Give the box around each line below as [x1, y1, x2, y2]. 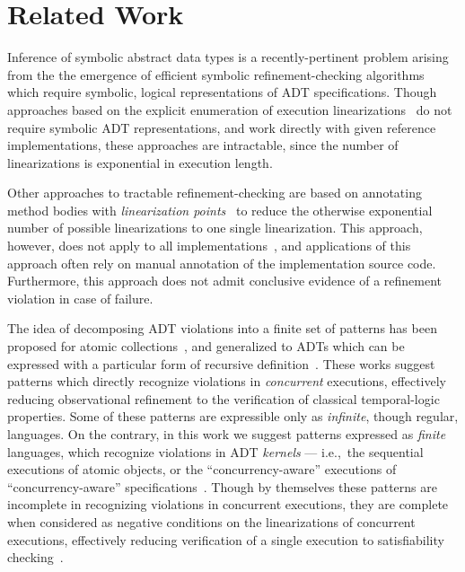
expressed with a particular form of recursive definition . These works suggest [7, 354, 435, 373]
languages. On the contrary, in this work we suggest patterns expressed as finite [7, 425, 446, 443]
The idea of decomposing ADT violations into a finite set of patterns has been [7, 319, 437, 338]
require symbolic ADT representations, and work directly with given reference [7, 118, 436, 136]
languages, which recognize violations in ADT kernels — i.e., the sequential [7, 442, 424, 461]
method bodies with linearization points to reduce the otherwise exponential [7, 200, 433, 219]
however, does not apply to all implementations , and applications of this [7, 236, 411, 255]
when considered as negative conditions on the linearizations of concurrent [7, 512, 416, 531]
